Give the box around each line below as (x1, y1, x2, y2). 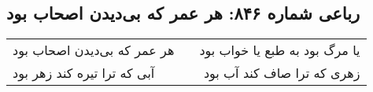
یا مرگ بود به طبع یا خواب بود (199, 41, 360, 60)
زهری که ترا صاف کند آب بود (203, 64, 360, 83)
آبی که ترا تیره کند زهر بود (13, 64, 155, 83)
